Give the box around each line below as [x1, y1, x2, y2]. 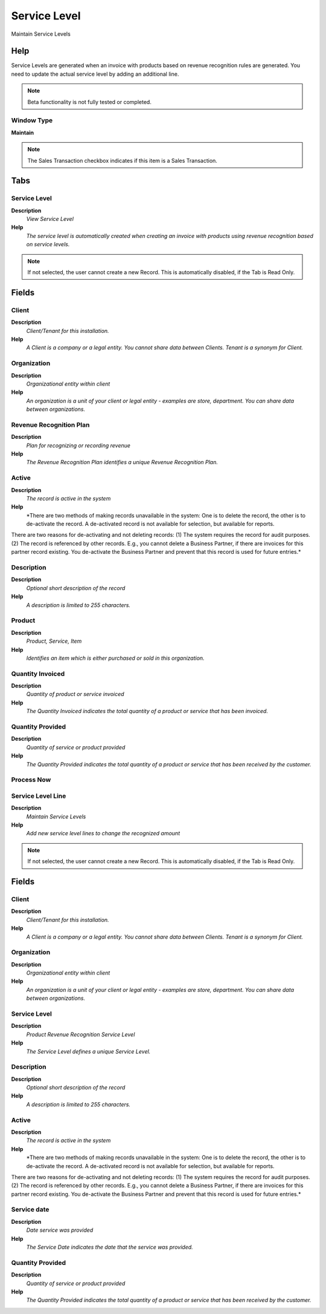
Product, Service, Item [26, 637, 82, 645]
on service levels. [26, 241, 70, 248]
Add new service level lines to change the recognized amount [26, 830, 181, 837]
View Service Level [26, 215, 74, 223]
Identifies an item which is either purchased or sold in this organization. [26, 654, 205, 662]
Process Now [11, 775, 51, 784]
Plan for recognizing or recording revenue [26, 442, 131, 449]
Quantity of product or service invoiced [26, 691, 124, 698]
